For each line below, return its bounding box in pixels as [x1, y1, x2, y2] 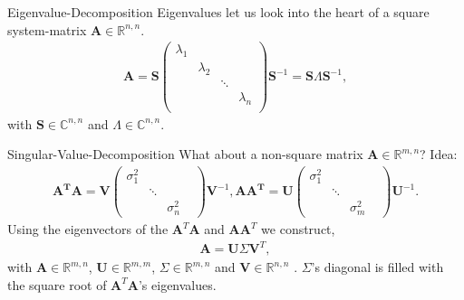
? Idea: [420, 145, 458, 164]
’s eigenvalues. [138, 275, 217, 294]
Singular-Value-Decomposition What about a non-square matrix [7, 145, 363, 164]
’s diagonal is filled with [311, 258, 444, 277]
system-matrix [7, 20, 87, 39]
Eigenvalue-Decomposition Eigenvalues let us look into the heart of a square [7, 3, 430, 21]
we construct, [261, 220, 335, 238]
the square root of [7, 275, 107, 294]
